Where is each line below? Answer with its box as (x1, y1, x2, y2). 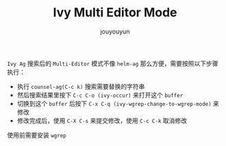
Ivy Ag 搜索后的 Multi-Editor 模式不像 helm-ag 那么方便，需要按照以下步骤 (7, 59, 218, 68)
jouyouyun (100, 27, 130, 35)
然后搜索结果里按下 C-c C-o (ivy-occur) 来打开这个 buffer (16, 91, 184, 99)
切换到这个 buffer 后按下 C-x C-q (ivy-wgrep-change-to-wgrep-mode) (16, 99, 212, 107)
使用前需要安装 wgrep (7, 131, 66, 139)
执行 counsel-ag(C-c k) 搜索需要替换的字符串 (16, 82, 145, 90)
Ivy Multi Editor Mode (53, 5, 177, 20)
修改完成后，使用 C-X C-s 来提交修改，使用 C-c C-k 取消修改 (16, 116, 187, 124)
